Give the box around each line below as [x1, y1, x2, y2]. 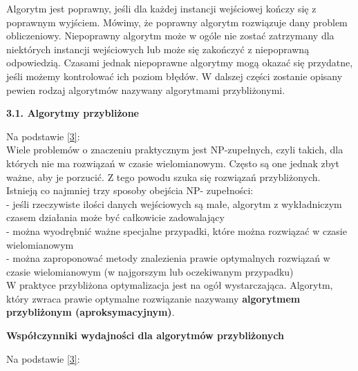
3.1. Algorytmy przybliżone [6, 106, 139, 120]
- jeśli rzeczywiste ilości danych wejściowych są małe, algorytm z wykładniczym [6, 196, 342, 211]
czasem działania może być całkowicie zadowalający [6, 210, 225, 225]
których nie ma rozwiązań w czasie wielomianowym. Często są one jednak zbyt [6, 155, 340, 170]
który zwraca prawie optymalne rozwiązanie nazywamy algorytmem [6, 291, 301, 305]
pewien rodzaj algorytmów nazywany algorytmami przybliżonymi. [6, 82, 285, 97]
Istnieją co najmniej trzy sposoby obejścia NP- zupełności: [6, 183, 254, 198]
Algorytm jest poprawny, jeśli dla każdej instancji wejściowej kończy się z [6, 1, 317, 15]
